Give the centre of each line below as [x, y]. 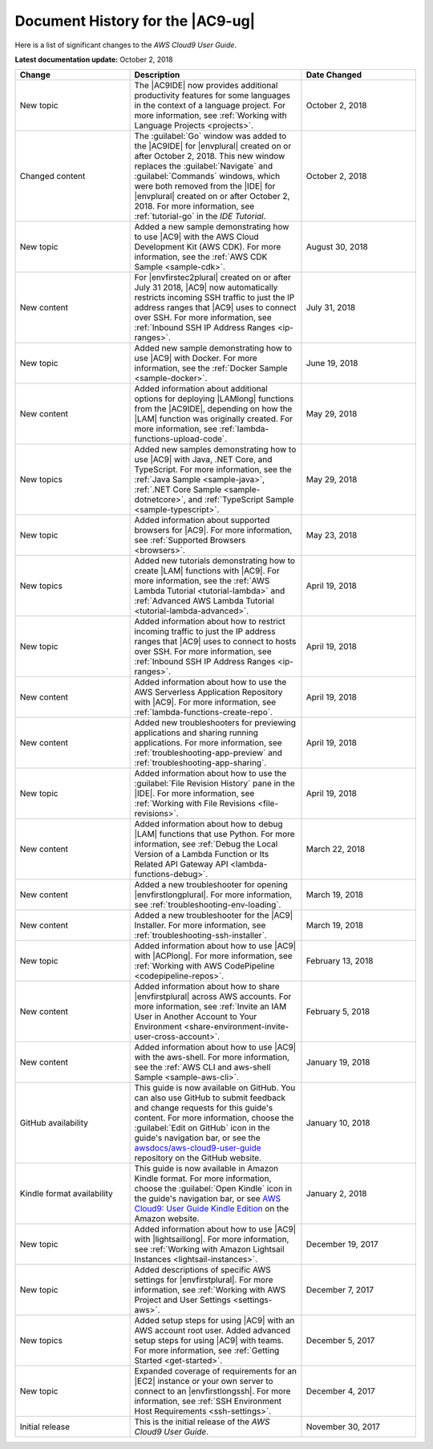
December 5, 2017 [340, 1341]
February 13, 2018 [340, 961]
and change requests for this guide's [204, 1108]
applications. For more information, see [208, 743]
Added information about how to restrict [210, 622]
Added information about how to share [207, 987]
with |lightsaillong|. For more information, [212, 1240]
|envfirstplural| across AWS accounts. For [213, 996]
